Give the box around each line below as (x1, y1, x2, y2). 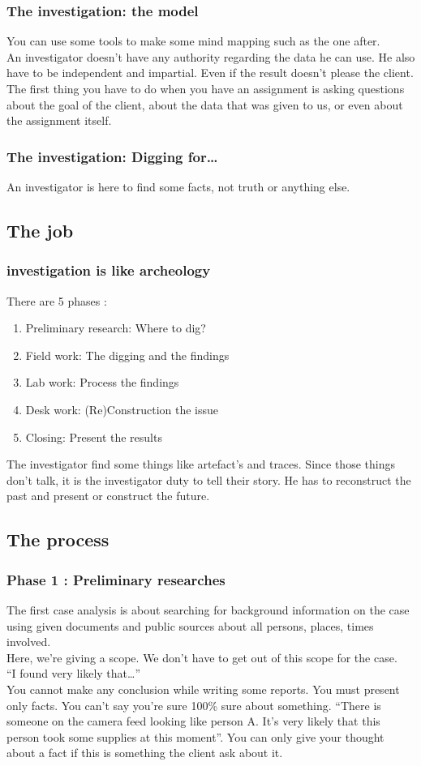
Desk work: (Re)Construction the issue (25, 400, 218, 417)
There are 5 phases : (6, 292, 107, 309)
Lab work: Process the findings (25, 374, 179, 391)
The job (6, 217, 74, 242)
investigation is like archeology (6, 260, 211, 280)
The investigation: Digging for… (6, 146, 218, 166)
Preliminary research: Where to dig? (25, 319, 206, 336)
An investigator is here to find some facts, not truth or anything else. (6, 178, 350, 195)
